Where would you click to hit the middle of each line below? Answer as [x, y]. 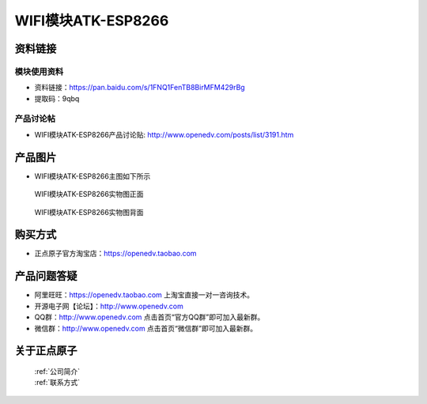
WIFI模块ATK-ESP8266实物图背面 [89, 212]
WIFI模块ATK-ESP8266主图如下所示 [93, 176]
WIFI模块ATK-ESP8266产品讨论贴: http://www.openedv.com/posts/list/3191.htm [164, 134]
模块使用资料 [39, 71]
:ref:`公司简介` [57, 371]
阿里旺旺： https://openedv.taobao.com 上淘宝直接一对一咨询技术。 [144, 295]
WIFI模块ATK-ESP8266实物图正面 [89, 194]
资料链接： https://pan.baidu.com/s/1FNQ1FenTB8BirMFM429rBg [140, 88]
